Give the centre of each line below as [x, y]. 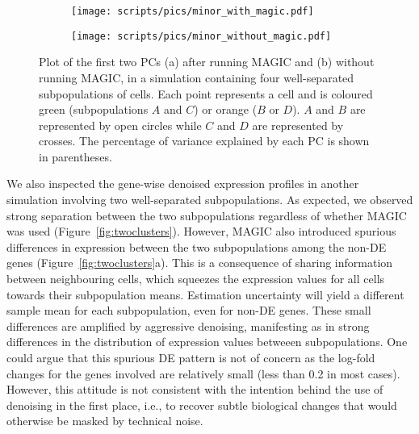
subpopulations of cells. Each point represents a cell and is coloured [206, 93]
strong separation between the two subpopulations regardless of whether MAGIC [207, 215]
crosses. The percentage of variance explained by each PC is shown [204, 141]
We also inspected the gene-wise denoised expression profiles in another [183, 184]
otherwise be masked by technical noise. [105, 421]
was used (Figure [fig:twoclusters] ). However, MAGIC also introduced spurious [201, 231]
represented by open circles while [120, 125]
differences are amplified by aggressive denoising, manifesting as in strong [188, 325]
